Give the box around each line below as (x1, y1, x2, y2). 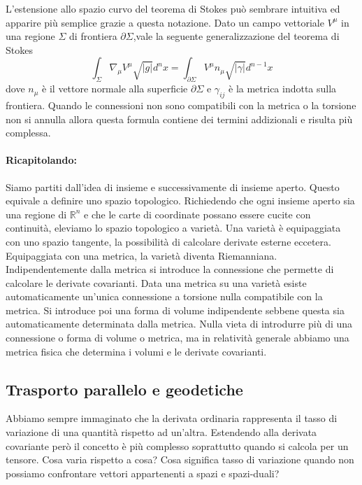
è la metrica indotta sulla (229, 81, 337, 96)
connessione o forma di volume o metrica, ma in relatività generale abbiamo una (6, 330, 349, 345)
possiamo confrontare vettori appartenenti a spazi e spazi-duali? (6, 465, 280, 480)
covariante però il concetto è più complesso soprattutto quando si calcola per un (6, 438, 349, 453)
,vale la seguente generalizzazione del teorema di (133, 29, 340, 43)
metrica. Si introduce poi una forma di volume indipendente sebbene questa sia (6, 302, 345, 317)
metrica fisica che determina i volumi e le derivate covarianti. (6, 344, 267, 358)
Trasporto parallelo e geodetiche (6, 378, 243, 400)
